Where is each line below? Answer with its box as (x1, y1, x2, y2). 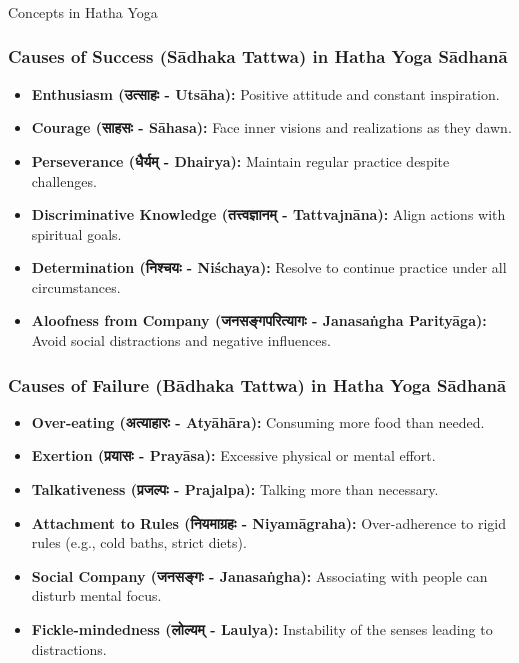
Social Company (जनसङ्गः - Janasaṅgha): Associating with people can (31, 565, 488, 586)
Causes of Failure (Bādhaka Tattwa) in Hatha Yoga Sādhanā (8, 372, 507, 397)
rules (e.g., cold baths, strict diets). (31, 532, 247, 553)
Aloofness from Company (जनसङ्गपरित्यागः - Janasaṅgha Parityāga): (31, 310, 487, 331)
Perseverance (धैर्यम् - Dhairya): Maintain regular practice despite (31, 150, 450, 171)
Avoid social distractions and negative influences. (31, 330, 331, 351)
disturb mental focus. (31, 585, 162, 606)
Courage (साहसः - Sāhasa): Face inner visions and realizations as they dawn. (31, 117, 512, 138)
